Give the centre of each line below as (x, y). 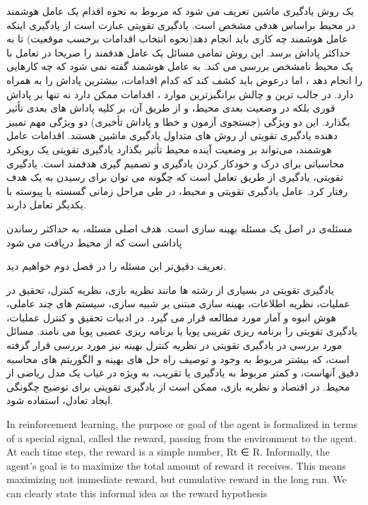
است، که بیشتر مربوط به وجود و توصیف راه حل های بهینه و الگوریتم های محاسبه (178, 358)
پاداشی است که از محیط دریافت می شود (94, 242)
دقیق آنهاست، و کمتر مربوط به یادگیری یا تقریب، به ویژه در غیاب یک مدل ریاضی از (183, 373)
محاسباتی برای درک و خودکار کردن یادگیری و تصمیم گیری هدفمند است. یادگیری (176, 163)
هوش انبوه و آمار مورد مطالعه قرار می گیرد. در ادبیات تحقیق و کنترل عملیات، (171, 317)
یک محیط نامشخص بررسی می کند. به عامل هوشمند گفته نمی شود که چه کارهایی (180, 66)
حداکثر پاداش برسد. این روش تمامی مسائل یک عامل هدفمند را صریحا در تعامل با (178, 52)
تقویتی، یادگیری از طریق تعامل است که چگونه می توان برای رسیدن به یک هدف (175, 177)
